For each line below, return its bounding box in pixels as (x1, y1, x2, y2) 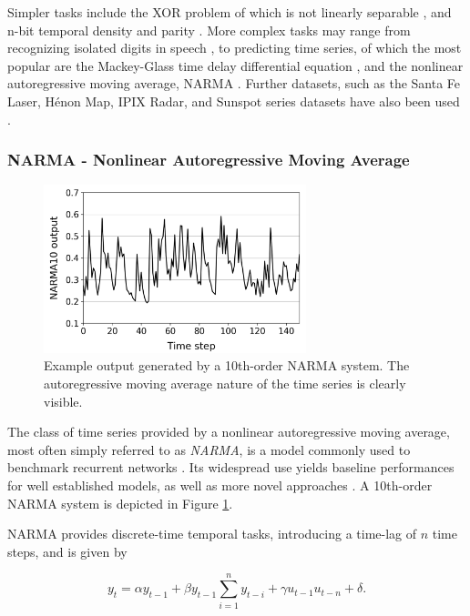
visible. (44, 391, 83, 410)
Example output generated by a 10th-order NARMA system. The (44, 356, 410, 375)
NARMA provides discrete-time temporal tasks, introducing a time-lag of (7, 524, 417, 543)
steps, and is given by (7, 541, 128, 560)
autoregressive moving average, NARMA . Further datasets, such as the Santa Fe (7, 74, 461, 93)
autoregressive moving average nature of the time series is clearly (44, 374, 406, 393)
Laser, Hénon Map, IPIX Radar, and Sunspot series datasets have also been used (7, 91, 460, 110)
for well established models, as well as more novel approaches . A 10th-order (7, 476, 433, 495)
